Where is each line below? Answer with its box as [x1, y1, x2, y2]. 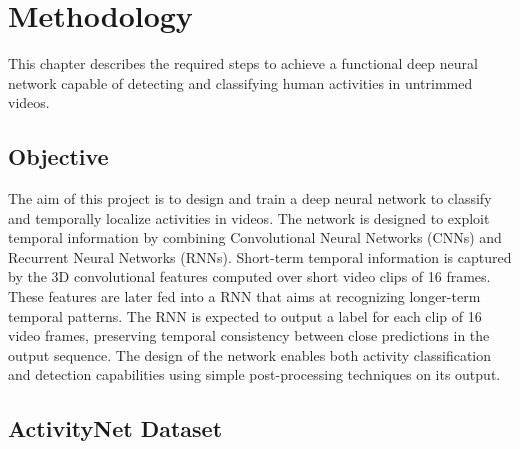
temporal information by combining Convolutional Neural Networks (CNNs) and [8, 227, 502, 248]
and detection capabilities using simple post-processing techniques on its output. [8, 364, 501, 385]
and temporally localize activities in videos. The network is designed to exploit [8, 207, 490, 228]
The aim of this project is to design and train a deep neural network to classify [8, 188, 492, 209]
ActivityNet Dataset [8, 413, 223, 444]
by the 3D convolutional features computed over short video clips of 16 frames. [8, 266, 491, 287]
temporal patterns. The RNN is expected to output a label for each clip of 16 [8, 305, 482, 326]
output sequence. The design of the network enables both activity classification [8, 344, 492, 365]
